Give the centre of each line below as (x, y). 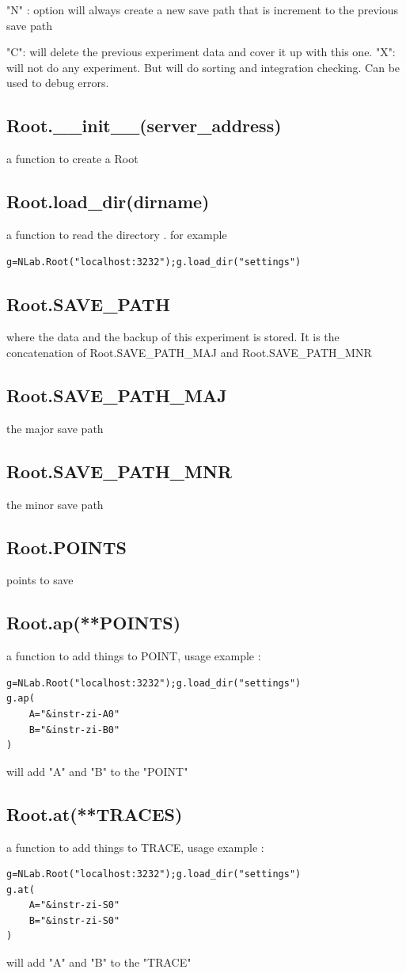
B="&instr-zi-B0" (74, 730)
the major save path (55, 428)
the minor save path (55, 504)
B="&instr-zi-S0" (74, 920)
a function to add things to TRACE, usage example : (135, 847)
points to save (40, 580)
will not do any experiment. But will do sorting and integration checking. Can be (203, 67)
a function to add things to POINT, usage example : (134, 656)
